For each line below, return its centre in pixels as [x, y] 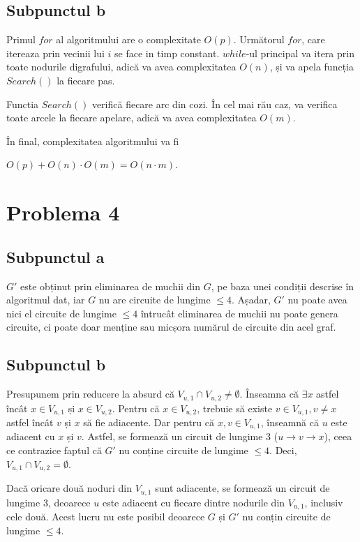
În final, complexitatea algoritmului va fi [93, 141]
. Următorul [259, 39]
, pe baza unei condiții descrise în [283, 286]
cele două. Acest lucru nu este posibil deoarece [106, 517]
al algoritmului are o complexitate [128, 39]
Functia [23, 104]
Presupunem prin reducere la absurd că [90, 394]
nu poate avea [317, 300]
